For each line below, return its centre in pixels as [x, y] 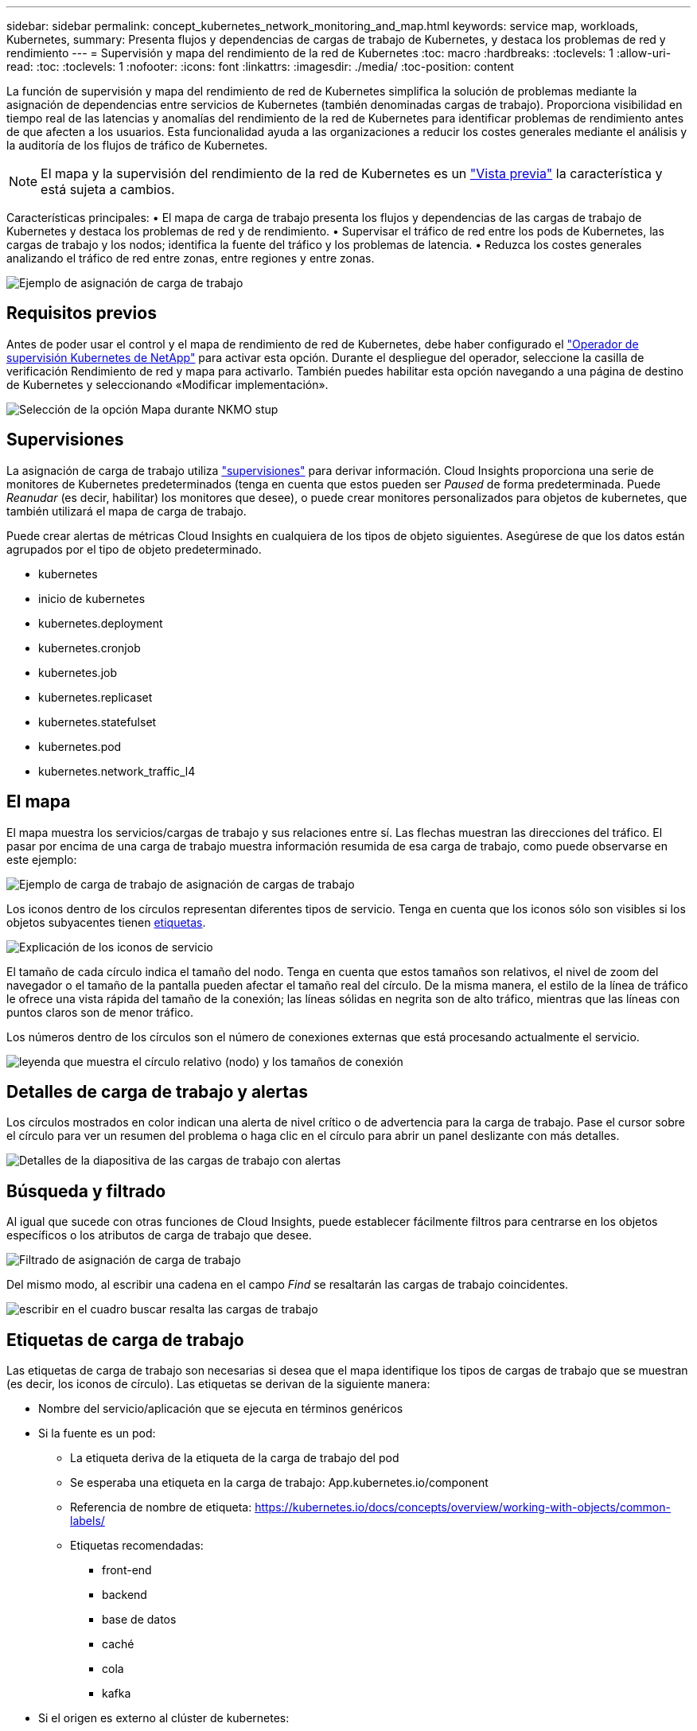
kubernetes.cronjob [90, 648]
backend [125, 1595]
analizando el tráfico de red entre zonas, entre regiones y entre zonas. [191, 258]
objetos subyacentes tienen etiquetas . [106, 922]
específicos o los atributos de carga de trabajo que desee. [159, 1235]
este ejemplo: [42, 859]
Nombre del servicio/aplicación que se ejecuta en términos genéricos [221, 1409]
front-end [127, 1570]
